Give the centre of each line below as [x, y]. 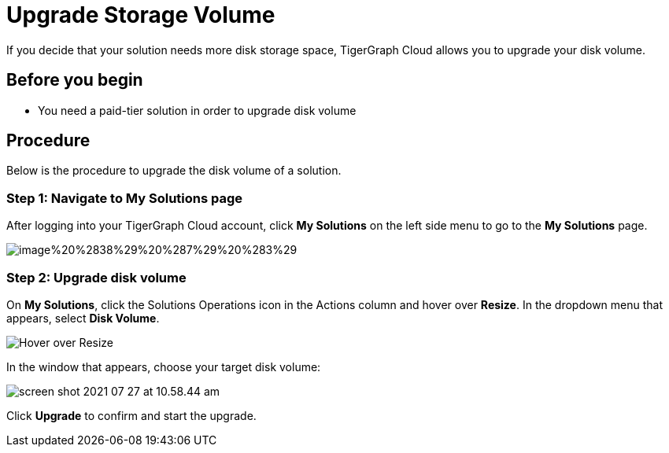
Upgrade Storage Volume [141, 15]
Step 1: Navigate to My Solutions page [125, 198]
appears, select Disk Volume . [83, 318]
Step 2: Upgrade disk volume [96, 277]
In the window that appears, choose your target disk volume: [164, 366]
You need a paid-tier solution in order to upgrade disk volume [197, 110]
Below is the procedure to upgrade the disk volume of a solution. [174, 171]
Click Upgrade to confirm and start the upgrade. [131, 415]
